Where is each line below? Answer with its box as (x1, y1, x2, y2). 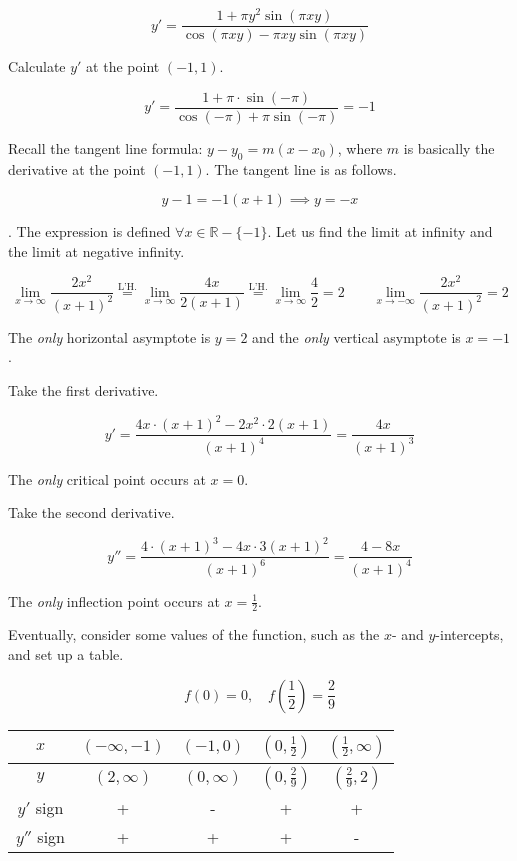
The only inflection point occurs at (8, 590, 220, 611)
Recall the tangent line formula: (8, 137, 203, 158)
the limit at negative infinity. (8, 240, 185, 261)
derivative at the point (8, 158, 146, 179)
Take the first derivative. (8, 380, 159, 401)
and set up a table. (8, 644, 124, 665)
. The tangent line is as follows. (205, 158, 397, 179)
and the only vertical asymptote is (252, 326, 461, 347)
